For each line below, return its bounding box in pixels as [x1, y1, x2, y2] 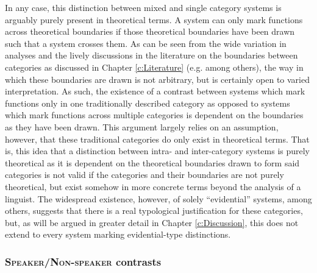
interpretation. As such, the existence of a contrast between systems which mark [5, 85, 305, 97]
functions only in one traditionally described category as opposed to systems [5, 96, 290, 109]
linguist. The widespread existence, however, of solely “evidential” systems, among [5, 192, 312, 205]
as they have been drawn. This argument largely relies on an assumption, [5, 120, 279, 133]
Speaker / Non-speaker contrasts [5, 253, 162, 269]
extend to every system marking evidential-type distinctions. [5, 228, 231, 241]
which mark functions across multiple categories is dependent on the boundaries [5, 108, 304, 121]
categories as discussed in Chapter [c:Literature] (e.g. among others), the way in [5, 60, 304, 73]
